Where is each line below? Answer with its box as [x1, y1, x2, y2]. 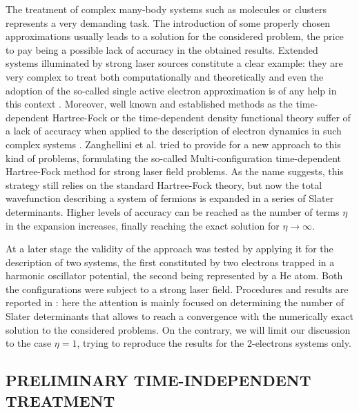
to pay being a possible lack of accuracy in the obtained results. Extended [6, 42, 318, 57]
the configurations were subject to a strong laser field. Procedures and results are [6, 281, 349, 296]
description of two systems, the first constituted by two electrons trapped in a [6, 254, 335, 269]
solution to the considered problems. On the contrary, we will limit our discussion [6, 322, 351, 336]
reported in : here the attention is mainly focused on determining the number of [6, 295, 344, 310]
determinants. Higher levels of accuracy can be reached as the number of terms [6, 204, 340, 219]
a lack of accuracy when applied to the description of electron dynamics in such [6, 123, 342, 138]
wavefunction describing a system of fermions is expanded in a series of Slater [6, 191, 334, 205]
